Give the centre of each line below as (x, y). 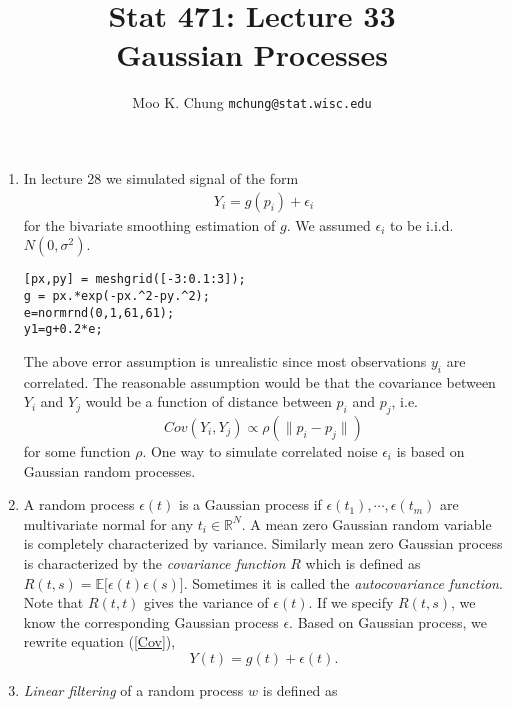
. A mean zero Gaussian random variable (366, 523)
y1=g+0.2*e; (63, 329)
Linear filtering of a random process (133, 689)
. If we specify (351, 602)
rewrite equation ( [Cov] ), (99, 641)
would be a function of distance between (208, 401)
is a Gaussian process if (250, 504)
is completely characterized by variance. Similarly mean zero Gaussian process (263, 543)
